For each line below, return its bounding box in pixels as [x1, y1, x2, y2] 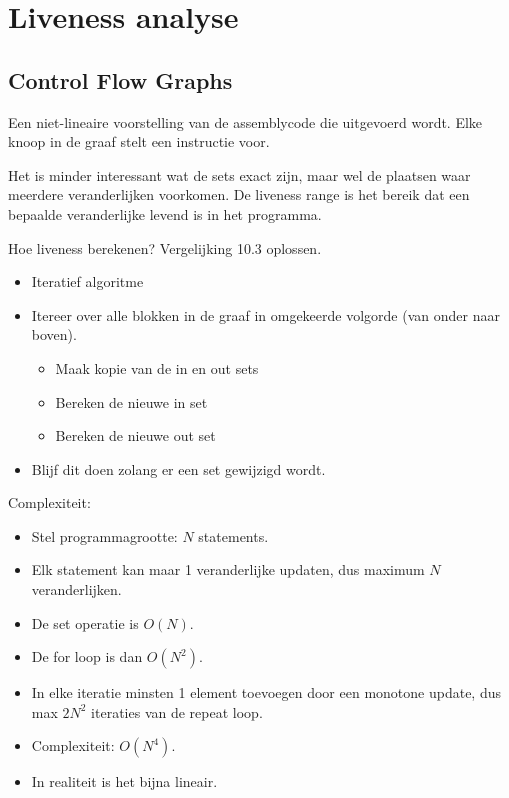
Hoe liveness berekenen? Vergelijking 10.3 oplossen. [8, 237, 322, 258]
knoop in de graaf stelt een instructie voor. [8, 131, 270, 152]
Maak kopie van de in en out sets [55, 357, 259, 378]
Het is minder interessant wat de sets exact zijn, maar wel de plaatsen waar [8, 164, 471, 185]
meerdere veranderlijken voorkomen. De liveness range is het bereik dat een [8, 184, 470, 205]
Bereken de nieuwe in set [55, 391, 208, 412]
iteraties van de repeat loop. [91, 701, 263, 722]
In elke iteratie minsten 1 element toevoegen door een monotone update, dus [31, 682, 501, 703]
